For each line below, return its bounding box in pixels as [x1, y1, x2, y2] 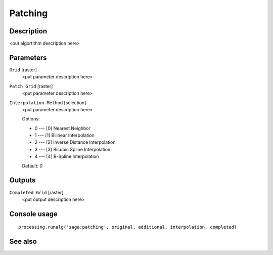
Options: [22, 116, 40, 122]
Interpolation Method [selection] [9, 99, 86, 106]
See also [9, 237, 37, 246]
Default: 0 [22, 162, 43, 169]
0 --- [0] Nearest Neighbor [34, 125, 91, 131]
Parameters [9, 53, 47, 62]
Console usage [9, 209, 58, 218]
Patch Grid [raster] [9, 83, 53, 89]
